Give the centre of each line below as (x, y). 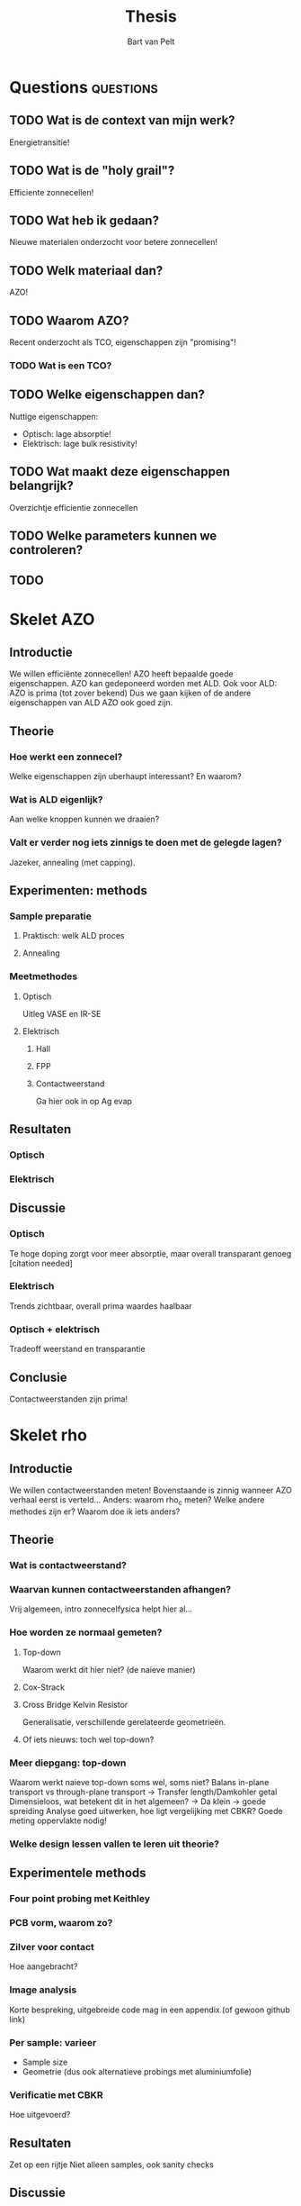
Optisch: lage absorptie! (67, 433)
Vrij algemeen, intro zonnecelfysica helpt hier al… (101, 1609)
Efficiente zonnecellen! (52, 192)
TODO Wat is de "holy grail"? (92, 171)
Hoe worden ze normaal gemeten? (86, 1632)
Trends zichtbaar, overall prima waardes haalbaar (101, 1306)
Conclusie (38, 1377)
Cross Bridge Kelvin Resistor (75, 1704)
